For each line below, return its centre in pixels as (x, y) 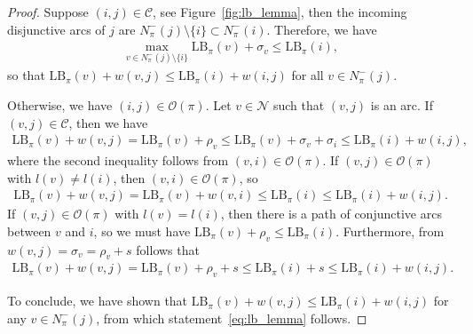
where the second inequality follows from (118, 160)
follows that (168, 249)
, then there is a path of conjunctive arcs (331, 214)
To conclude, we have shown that (98, 301)
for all (307, 75)
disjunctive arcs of (56, 29)
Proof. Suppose (48, 12)
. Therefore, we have (322, 29)
